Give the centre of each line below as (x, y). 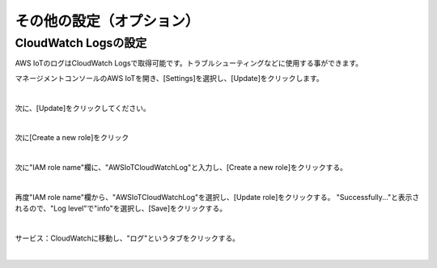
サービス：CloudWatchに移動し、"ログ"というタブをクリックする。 (127, 238)
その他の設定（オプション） (107, 21)
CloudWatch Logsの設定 (81, 43)
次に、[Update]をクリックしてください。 (83, 108)
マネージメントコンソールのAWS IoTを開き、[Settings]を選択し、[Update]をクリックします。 (169, 78)
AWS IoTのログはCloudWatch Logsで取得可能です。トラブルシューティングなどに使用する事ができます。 (189, 63)
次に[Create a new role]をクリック (72, 138)
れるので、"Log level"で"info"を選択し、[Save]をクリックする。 (121, 208)
